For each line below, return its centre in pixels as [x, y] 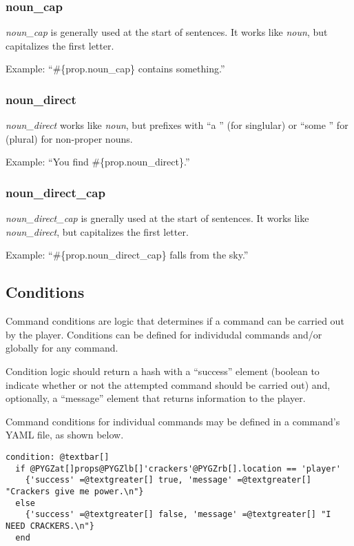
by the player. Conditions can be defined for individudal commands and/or [164, 334]
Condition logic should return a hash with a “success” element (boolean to [163, 371]
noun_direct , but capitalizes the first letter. [97, 231]
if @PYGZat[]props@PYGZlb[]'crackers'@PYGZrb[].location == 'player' [178, 468]
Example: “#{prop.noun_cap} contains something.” [115, 69]
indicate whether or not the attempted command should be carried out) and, [168, 384]
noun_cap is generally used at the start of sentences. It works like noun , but [167, 32]
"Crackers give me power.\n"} [75, 491]
